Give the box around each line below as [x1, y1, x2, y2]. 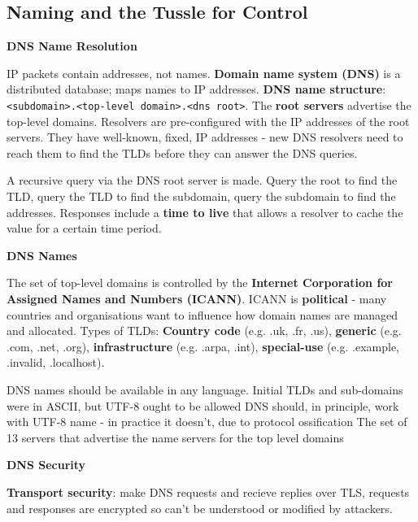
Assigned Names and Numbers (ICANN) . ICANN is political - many [7, 289, 387, 307]
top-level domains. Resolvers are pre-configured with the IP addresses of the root [7, 112, 410, 129]
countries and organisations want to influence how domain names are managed [7, 306, 398, 323]
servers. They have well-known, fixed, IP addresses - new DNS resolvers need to [7, 128, 403, 146]
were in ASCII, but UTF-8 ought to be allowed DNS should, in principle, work [7, 397, 399, 414]
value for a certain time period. [7, 220, 162, 237]
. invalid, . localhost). [7, 354, 105, 371]
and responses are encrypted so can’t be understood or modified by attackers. [7, 499, 393, 516]
